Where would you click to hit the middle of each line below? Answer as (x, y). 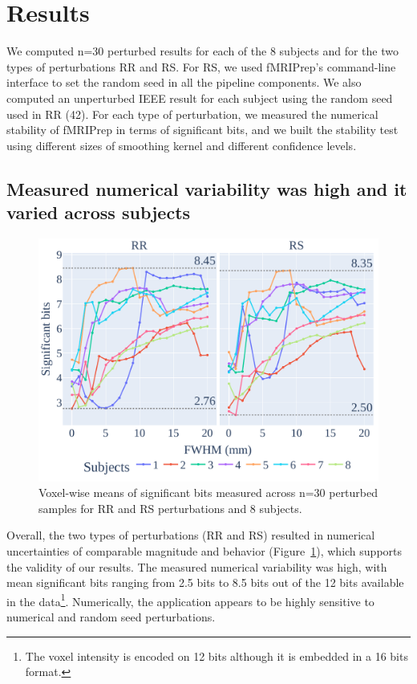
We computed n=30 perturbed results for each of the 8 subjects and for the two (202, 51)
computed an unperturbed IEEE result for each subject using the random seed (200, 98)
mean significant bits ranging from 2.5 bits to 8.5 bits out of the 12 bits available (205, 582)
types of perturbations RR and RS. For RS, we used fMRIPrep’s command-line (201, 66)
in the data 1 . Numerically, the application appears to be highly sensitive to (190, 600)
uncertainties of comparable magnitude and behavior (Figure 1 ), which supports (204, 550)
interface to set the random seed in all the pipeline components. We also (184, 82)
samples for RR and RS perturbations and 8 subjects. (170, 508)
